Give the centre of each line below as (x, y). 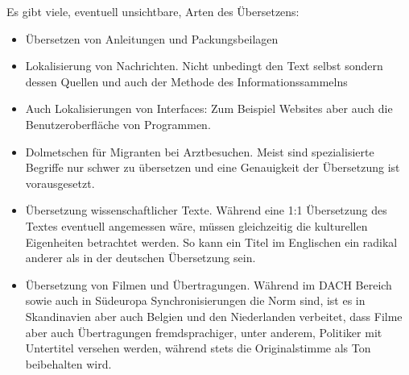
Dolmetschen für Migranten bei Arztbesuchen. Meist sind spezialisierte (200, 151)
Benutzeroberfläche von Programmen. (118, 124)
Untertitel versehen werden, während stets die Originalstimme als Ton (198, 348)
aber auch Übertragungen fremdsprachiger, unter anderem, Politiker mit (204, 332)
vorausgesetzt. (60, 183)
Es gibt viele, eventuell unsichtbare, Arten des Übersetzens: (153, 11)
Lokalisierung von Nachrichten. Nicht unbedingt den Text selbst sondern (204, 66)
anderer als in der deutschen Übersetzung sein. (140, 258)
